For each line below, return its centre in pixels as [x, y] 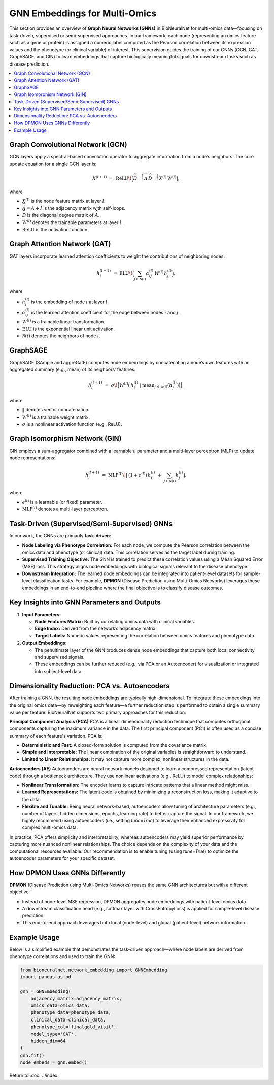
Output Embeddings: [44, 643]
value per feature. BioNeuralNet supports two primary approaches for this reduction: [98, 712]
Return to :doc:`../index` [34, 1076]
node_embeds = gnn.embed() [54, 1062]
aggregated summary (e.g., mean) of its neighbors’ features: [73, 370]
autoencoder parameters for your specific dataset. [62, 858]
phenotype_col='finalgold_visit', [74, 1027]
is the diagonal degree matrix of [60, 215]
